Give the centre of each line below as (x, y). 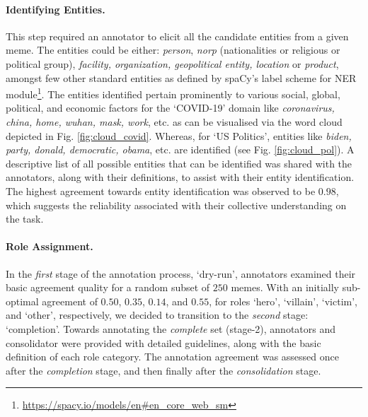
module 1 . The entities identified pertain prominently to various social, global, (173, 93)
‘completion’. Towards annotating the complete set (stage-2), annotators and (171, 328)
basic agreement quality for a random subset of (108, 287)
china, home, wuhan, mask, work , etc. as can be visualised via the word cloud (174, 122)
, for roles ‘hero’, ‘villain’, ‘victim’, (283, 301)
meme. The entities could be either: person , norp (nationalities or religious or (173, 50)
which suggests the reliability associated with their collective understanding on (176, 205)
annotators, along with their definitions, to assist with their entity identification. (180, 177)
